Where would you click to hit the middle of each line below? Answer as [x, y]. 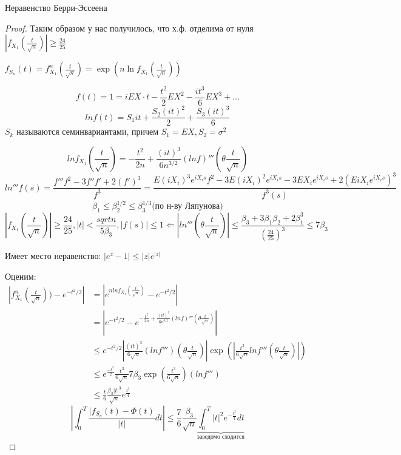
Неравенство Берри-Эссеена [56, 7]
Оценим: [21, 276]
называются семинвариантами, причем [88, 131]
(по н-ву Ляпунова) [187, 207]
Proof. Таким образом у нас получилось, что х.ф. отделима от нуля [129, 28]
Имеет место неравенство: [53, 256]
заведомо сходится [221, 436]
